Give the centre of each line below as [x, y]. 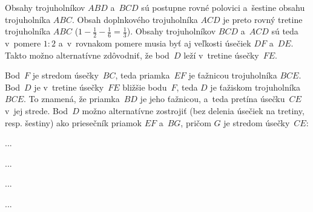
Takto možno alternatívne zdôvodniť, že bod [87, 55]
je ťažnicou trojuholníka [233, 75]
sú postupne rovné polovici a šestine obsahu [223, 7]
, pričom [196, 122]
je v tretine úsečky [69, 87]
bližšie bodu [145, 87]
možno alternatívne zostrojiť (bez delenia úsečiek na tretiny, [193, 110]
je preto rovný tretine [263, 19]
